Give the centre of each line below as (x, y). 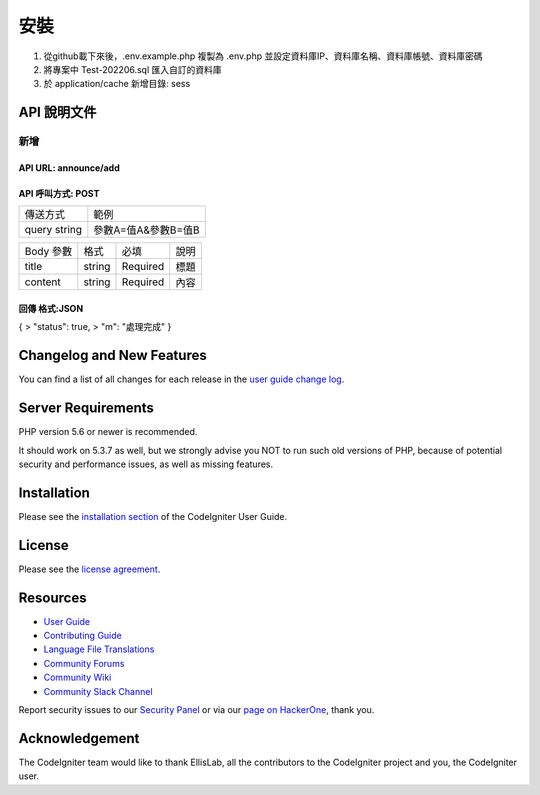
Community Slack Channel (98, 691)
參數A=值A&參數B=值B (146, 230)
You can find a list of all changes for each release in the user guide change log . (181, 379)
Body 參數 (48, 252)
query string (53, 230)
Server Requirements (86, 408)
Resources (52, 597)
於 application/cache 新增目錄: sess (117, 84)
